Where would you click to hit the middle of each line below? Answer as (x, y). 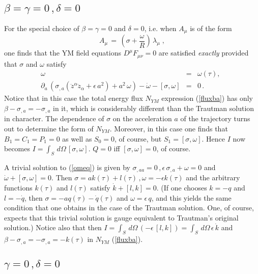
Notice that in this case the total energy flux (74, 98)
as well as (77, 138)
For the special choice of (42, 28)
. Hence (213, 138)
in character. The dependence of (54, 118)
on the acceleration (142, 118)
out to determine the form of (49, 129)
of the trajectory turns (215, 118)
